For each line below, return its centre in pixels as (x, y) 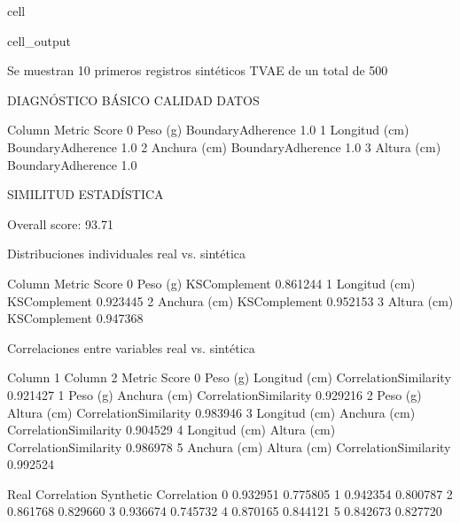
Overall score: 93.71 (60, 223)
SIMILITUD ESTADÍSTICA (86, 194)
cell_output (39, 40)
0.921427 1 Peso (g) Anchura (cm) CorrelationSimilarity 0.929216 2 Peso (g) (214, 394)
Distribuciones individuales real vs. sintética (127, 254)
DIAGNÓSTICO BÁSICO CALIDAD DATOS (133, 100)
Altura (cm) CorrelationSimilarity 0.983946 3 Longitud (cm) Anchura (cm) (211, 412)
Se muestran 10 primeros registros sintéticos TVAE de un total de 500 (198, 70)
